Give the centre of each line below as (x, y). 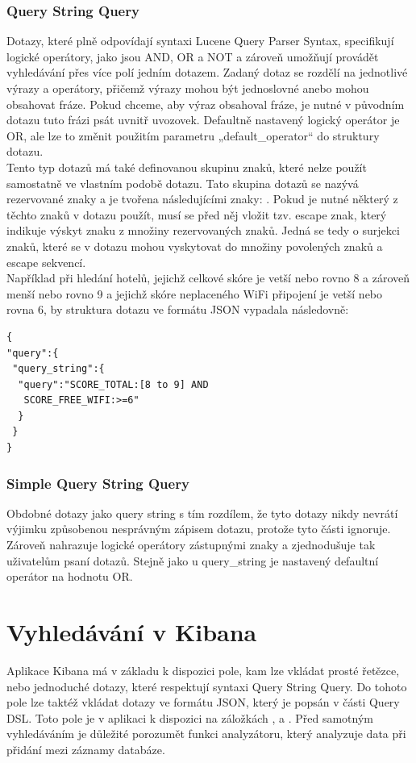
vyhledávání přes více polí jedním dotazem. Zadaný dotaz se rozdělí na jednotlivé (207, 72)
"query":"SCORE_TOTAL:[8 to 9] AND (113, 384)
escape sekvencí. (46, 262)
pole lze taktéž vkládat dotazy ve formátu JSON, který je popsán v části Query (203, 702)
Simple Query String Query (98, 483)
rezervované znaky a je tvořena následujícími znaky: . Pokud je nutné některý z (202, 199)
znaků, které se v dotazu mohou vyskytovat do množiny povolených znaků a (195, 246)
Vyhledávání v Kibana (132, 632)
